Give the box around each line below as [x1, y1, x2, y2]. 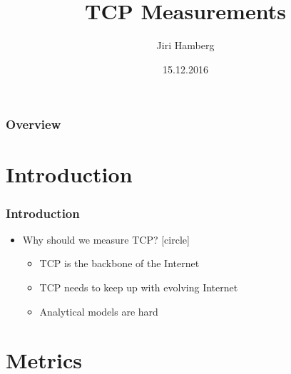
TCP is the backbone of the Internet [39, 256, 200, 271]
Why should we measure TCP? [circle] [22, 232, 190, 246]
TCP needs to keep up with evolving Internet [39, 280, 238, 295]
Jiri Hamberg [156, 38, 215, 53]
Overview [6, 115, 61, 133]
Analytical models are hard [39, 303, 158, 318]
